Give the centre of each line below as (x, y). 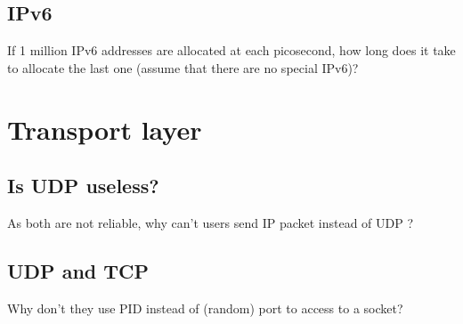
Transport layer (105, 129)
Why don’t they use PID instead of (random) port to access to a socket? (205, 308)
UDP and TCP (78, 270)
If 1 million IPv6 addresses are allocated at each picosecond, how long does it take (231, 50)
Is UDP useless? (83, 186)
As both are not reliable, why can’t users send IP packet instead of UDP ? (211, 222)
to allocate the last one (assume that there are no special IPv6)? (183, 67)
